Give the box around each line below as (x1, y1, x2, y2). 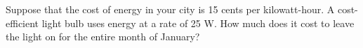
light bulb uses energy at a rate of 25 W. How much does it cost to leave (41, 15, 355, 30)
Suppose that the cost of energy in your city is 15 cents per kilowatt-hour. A (6, 2, 335, 16)
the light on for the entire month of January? (6, 29, 200, 44)
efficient (6, 15, 39, 30)
